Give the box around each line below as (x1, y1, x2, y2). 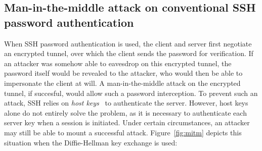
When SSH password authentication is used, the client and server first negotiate (4, 38, 252, 48)
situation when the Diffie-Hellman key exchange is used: (4, 137, 178, 147)
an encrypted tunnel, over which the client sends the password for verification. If (4, 48, 253, 59)
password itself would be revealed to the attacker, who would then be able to (4, 68, 243, 78)
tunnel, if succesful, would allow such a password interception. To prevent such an (4, 87, 258, 98)
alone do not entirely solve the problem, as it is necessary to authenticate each (4, 107, 247, 118)
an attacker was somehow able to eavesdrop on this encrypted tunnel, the (4, 58, 232, 68)
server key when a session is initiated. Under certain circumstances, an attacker (4, 117, 250, 128)
